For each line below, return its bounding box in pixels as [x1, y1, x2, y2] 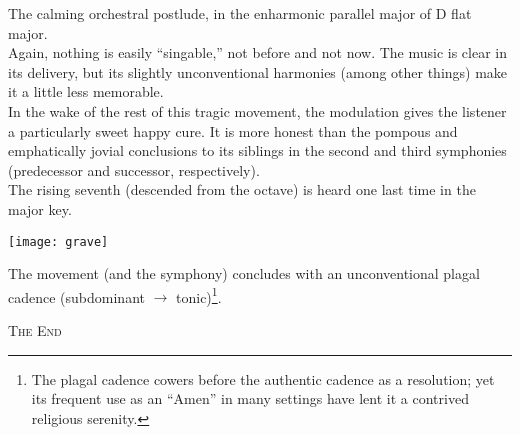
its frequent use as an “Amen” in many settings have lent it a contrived [31, 388, 469, 409]
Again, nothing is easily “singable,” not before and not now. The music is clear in [8, 42, 508, 63]
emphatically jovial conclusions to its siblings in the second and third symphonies [8, 140, 507, 161]
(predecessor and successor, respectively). [8, 159, 260, 180]
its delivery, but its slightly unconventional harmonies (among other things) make [8, 61, 508, 82]
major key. [8, 198, 72, 219]
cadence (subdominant [8, 286, 145, 307]
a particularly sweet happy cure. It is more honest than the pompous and [8, 120, 458, 141]
